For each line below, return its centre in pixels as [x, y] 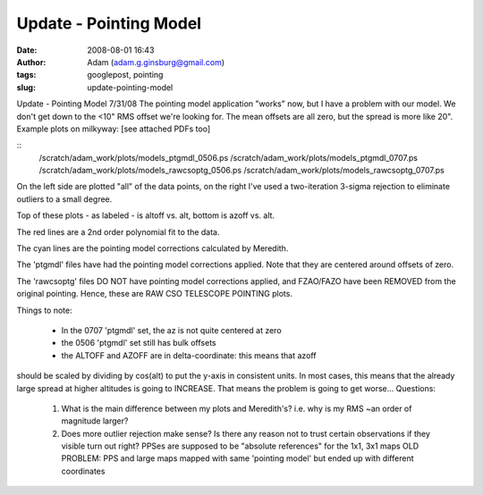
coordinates [83, 471]
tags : [26, 75]
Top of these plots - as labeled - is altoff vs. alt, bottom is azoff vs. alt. [146, 215]
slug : [26, 87]
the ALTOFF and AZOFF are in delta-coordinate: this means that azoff [189, 355]
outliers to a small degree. [64, 199]
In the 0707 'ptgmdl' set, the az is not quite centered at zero [171, 330]
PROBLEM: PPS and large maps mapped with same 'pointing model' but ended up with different [237, 458]
